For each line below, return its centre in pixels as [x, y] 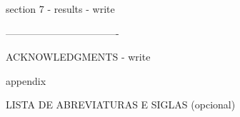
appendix [26, 80]
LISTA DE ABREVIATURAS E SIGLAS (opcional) [121, 105]
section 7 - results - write [60, 9]
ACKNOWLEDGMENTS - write [78, 57]
